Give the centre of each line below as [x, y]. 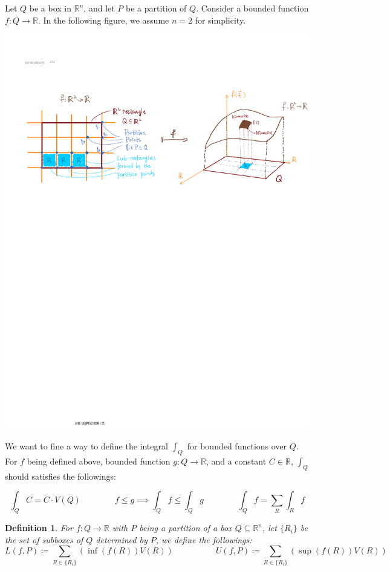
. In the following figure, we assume [103, 20]
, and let [99, 8]
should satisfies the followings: [60, 476]
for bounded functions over [237, 446]
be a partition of [156, 8]
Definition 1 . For [39, 528]
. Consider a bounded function [252, 8]
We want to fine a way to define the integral [86, 446]
